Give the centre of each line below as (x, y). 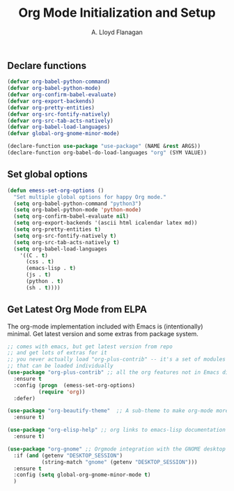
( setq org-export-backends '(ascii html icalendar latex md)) (106, 223)
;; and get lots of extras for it (57, 353)
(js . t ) (38, 275)
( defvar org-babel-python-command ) (59, 82)
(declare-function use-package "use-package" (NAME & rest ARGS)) (104, 146)
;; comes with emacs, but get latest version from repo (90, 347)
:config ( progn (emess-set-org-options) (75, 385)
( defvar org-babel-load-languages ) (59, 127)
